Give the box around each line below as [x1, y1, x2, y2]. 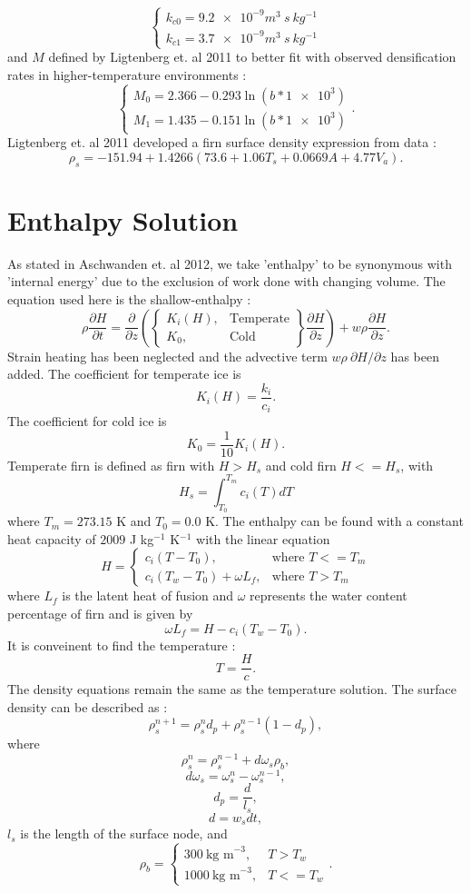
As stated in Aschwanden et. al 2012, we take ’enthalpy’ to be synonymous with [7, 253, 452, 273]
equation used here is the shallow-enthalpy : [7, 289, 251, 308]
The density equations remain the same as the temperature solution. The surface [7, 680, 456, 699]
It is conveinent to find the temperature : [7, 635, 236, 654]
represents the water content [250, 586, 407, 605]
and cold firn [265, 455, 337, 474]
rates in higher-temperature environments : [7, 65, 247, 84]
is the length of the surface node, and [20, 824, 228, 843]
